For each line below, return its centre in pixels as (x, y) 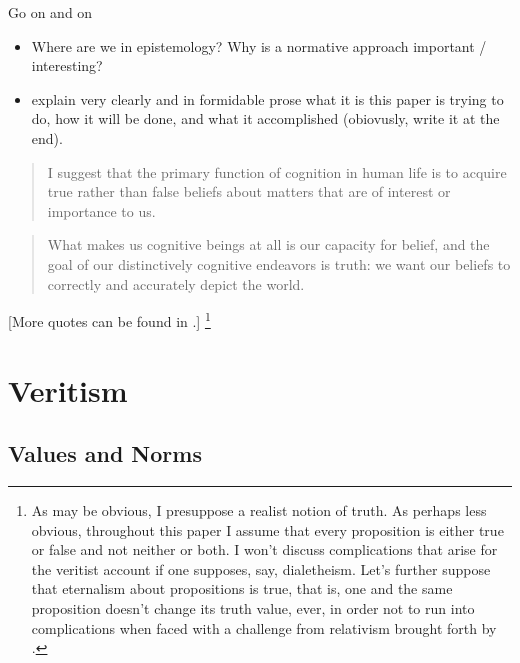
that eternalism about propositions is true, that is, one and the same (242, 588)
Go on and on (50, 12)
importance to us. (101, 210)
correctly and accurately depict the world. (176, 283)
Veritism (68, 389)
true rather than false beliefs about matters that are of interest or (249, 191)
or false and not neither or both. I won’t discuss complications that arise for (264, 549)
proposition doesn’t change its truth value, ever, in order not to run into (253, 607)
